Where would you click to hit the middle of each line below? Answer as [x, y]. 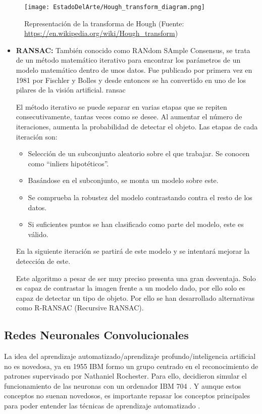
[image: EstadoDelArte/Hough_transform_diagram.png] [115, 7]
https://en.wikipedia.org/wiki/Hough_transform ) [101, 33]
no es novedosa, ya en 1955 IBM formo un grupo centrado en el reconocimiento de [131, 366]
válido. [38, 234]
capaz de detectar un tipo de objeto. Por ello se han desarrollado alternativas [135, 297]
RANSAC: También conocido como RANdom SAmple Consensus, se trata [133, 50]
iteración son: [37, 136]
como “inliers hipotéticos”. [68, 163]
